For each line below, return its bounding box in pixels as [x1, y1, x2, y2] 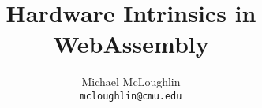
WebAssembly [53, 28, 209, 60]
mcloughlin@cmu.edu [80, 90, 182, 102]
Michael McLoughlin [81, 73, 181, 90]
